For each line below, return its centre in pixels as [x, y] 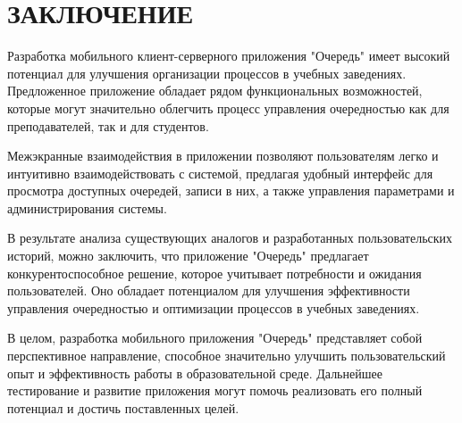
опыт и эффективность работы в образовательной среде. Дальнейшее [195, 373]
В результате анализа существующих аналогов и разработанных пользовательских [230, 238]
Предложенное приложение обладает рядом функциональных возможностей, [215, 91]
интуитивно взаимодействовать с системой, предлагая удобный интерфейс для [220, 173]
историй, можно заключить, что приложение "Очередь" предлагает [188, 256]
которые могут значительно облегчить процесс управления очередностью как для [228, 108]
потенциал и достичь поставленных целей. [123, 407]
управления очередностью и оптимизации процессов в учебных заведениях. [214, 307]
